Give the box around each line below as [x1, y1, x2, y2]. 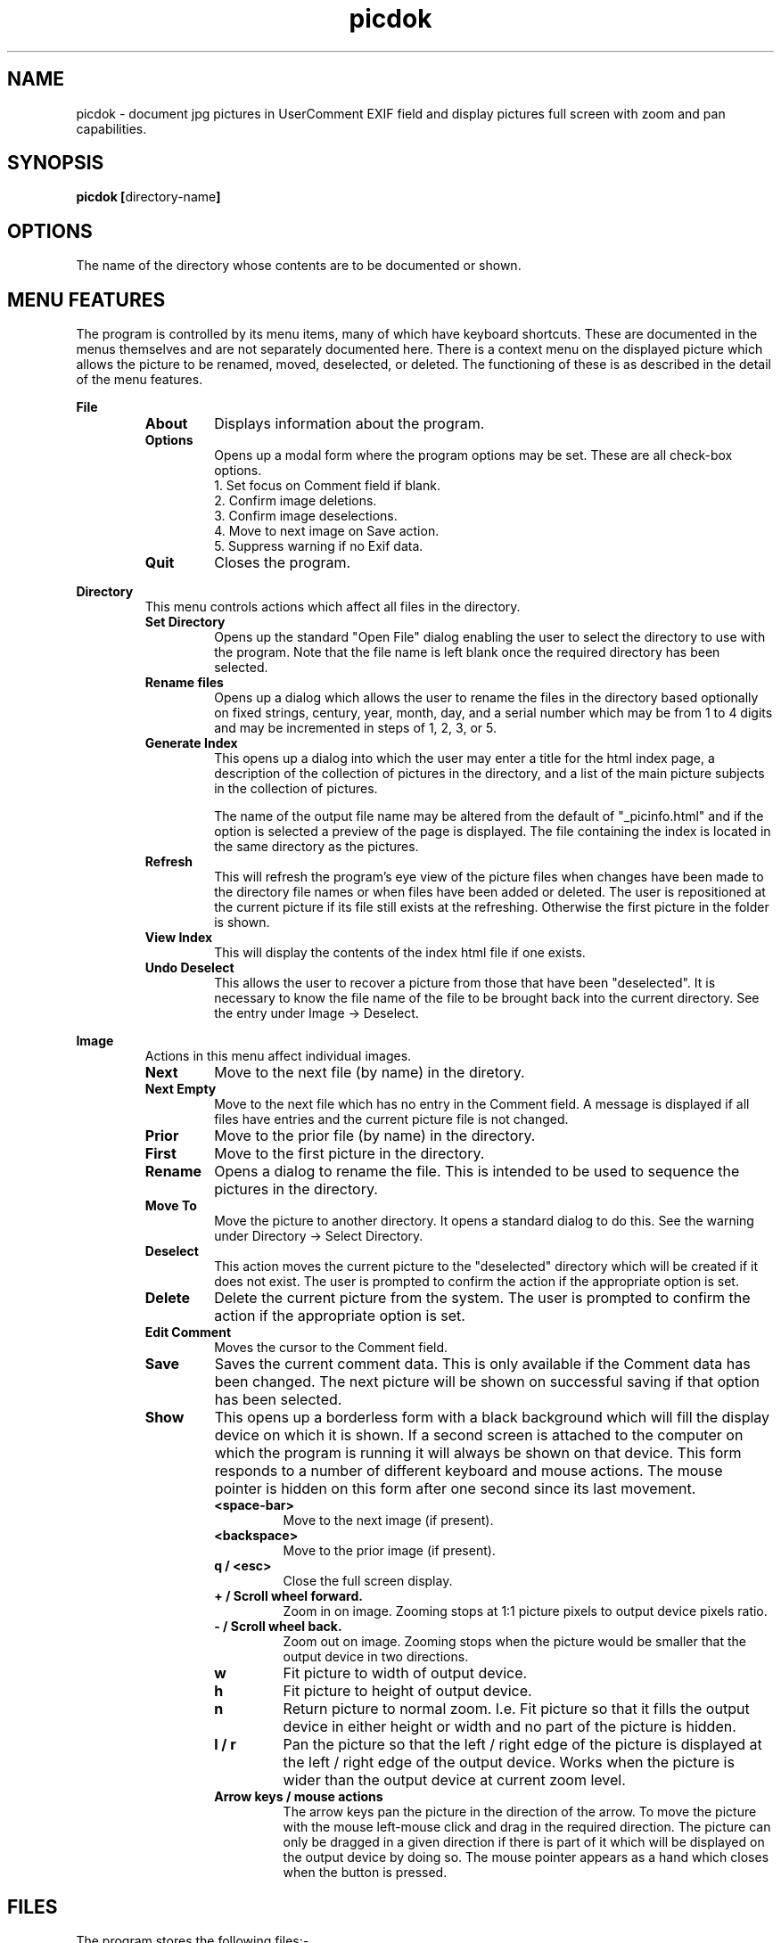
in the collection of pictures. [214, 781, 378, 797]
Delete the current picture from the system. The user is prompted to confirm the [214, 1289, 751, 1308]
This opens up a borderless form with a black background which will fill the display [214, 1408, 770, 1427]
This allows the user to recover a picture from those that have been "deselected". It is [214, 975, 716, 991]
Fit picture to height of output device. [283, 1682, 532, 1701]
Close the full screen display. [283, 1573, 453, 1589]
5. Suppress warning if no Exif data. [214, 538, 423, 554]
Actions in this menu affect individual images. [144, 1048, 412, 1064]
